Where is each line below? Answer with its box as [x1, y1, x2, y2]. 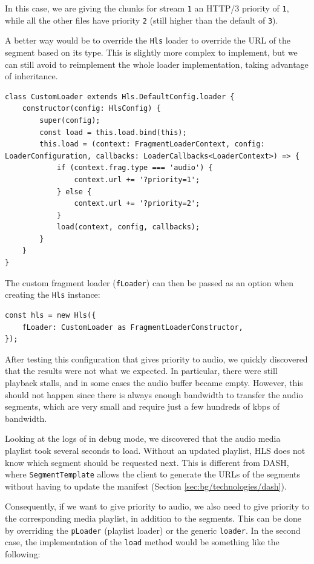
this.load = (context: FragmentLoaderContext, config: [39, 140, 265, 149]
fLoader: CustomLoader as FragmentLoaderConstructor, [22, 323, 243, 332]
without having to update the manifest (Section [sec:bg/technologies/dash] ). [5, 479, 287, 492]
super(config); [39, 116, 100, 125]
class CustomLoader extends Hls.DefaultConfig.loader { [5, 92, 235, 101]
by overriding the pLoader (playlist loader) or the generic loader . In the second [5, 523, 301, 536]
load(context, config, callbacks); [56, 223, 200, 232]
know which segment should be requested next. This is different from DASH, [5, 456, 289, 468]
